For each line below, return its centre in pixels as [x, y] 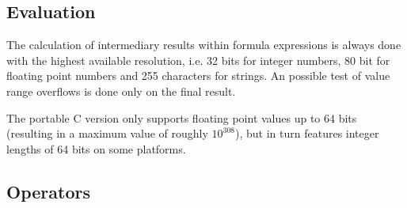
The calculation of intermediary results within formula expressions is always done [204, 45]
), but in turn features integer [307, 133]
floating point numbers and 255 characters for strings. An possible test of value [198, 76]
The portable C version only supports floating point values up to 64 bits [182, 117]
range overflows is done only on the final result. [121, 91]
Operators [48, 191]
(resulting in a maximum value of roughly [107, 133]
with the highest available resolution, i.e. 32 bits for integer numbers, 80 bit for [198, 60]
